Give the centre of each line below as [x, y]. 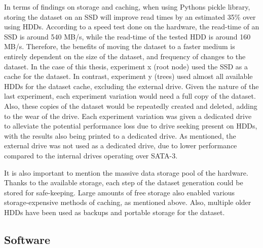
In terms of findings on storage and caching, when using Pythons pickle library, [127, 7]
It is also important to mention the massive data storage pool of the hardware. [126, 172]
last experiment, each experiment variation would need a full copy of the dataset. [130, 96]
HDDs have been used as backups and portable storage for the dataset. [115, 212]
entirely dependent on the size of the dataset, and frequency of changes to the [125, 56]
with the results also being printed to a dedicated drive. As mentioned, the [120, 135]
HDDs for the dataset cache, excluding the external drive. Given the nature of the [131, 86]
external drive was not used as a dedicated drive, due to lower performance [121, 146]
